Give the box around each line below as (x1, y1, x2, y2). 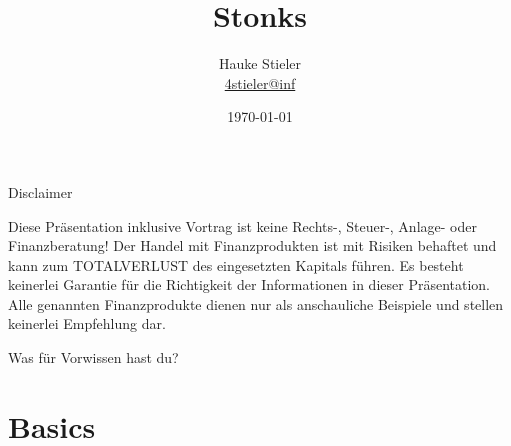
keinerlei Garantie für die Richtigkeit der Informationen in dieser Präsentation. (8, 274, 491, 295)
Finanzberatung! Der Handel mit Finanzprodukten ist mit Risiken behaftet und (8, 235, 497, 256)
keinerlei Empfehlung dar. (8, 313, 166, 334)
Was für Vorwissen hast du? (8, 347, 179, 368)
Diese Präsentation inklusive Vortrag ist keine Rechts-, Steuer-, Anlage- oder (8, 215, 477, 236)
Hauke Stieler (218, 53, 302, 74)
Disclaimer (8, 181, 73, 202)
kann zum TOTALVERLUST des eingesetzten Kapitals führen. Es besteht (8, 254, 464, 275)
